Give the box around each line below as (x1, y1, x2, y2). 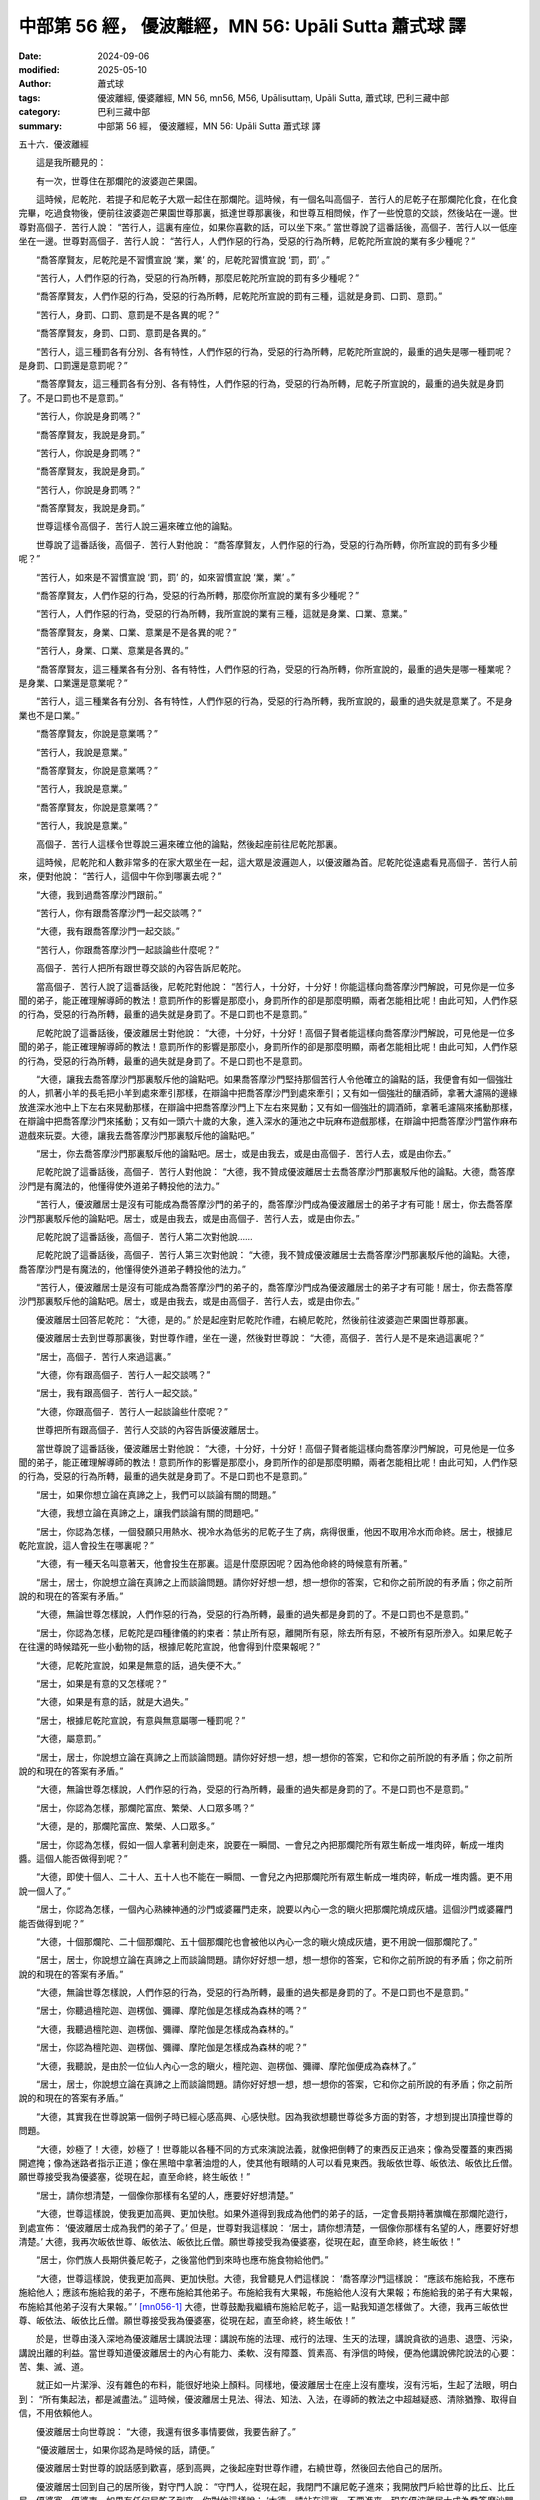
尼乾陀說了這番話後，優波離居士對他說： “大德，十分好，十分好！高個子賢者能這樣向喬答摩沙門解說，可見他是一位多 (35, 1026, 516, 1039)
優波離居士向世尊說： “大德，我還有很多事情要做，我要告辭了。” (35, 2425, 297, 2437)
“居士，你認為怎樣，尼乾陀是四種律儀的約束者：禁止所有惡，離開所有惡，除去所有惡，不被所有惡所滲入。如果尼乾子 (35, 1626, 514, 1639)
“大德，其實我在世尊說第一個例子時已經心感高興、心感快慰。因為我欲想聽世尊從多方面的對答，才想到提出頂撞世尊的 (35, 2110, 514, 2122)
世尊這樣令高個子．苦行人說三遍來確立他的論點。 (35, 520, 238, 532)
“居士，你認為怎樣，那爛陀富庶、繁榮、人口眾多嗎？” (35, 1801, 255, 1814)
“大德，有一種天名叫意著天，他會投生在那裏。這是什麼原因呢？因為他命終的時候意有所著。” (35, 1558, 408, 1570)
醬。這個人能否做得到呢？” (18, 1852, 129, 1864)
